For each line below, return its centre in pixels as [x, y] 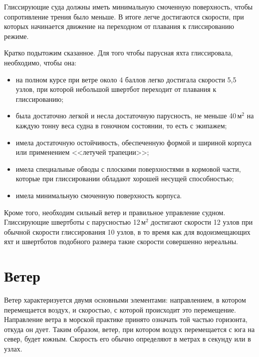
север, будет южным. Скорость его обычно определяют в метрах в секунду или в [128, 339]
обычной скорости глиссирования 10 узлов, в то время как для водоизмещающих [127, 231]
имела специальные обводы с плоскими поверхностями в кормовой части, [128, 169]
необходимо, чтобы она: [40, 62]
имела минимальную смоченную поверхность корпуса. [99, 195]
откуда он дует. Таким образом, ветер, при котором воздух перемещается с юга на [129, 329]
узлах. [13, 348]
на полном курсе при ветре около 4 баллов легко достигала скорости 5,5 [126, 79]
